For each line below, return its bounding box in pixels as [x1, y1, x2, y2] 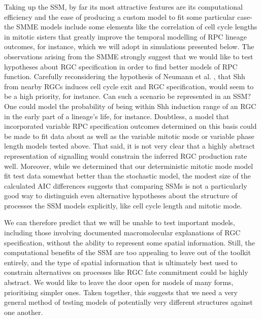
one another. [4, 306, 43, 317]
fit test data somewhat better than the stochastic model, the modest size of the [4, 170, 251, 181]
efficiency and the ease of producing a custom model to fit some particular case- [4, 11, 252, 22]
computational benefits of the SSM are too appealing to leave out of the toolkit [4, 247, 251, 258]
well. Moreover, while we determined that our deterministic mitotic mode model [4, 160, 253, 171]
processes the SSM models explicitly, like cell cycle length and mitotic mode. [4, 200, 242, 210]
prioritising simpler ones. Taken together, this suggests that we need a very [4, 287, 238, 297]
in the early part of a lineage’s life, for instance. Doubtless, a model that [4, 111, 230, 121]
